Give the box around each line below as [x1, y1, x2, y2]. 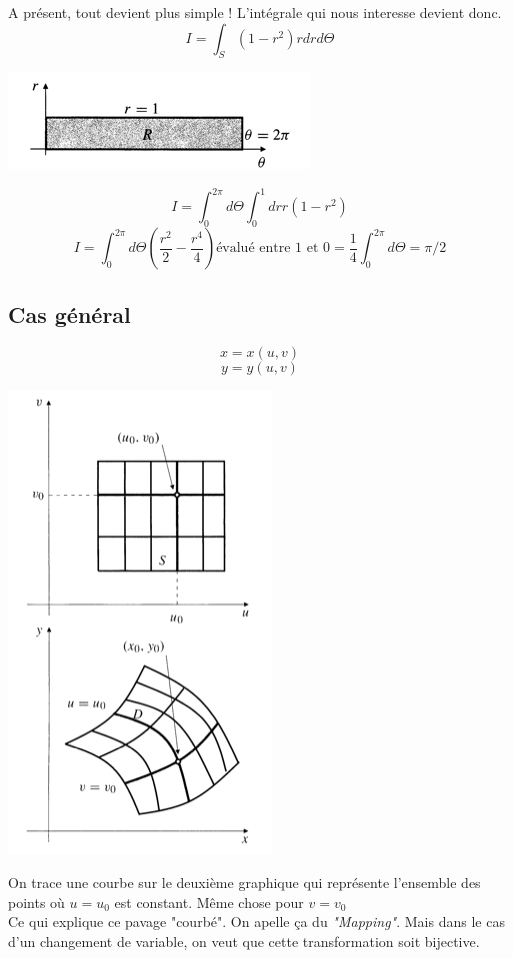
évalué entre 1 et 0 [216, 241, 331, 256]
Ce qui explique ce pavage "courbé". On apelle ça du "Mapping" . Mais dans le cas [8, 911, 505, 932]
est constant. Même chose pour [114, 891, 304, 912]
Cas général [8, 298, 131, 329]
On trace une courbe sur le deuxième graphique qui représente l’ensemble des [8, 872, 481, 893]
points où [8, 891, 65, 912]
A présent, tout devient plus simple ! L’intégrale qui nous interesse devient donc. [8, 2, 502, 22]
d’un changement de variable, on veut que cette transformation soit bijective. [8, 930, 480, 951]
